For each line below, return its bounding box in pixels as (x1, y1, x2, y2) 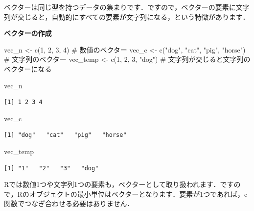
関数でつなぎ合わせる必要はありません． (4, 198, 134, 209)
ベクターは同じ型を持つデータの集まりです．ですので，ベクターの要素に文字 (4, 2, 250, 12)
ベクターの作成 (4, 28, 52, 38)
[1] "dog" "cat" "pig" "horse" (4, 132, 127, 139)
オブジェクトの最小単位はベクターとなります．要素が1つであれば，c (29, 188, 248, 199)
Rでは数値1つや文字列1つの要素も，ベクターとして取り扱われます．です (4, 179, 234, 189)
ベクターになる (4, 63, 52, 74)
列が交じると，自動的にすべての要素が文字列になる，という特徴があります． (4, 11, 250, 22)
